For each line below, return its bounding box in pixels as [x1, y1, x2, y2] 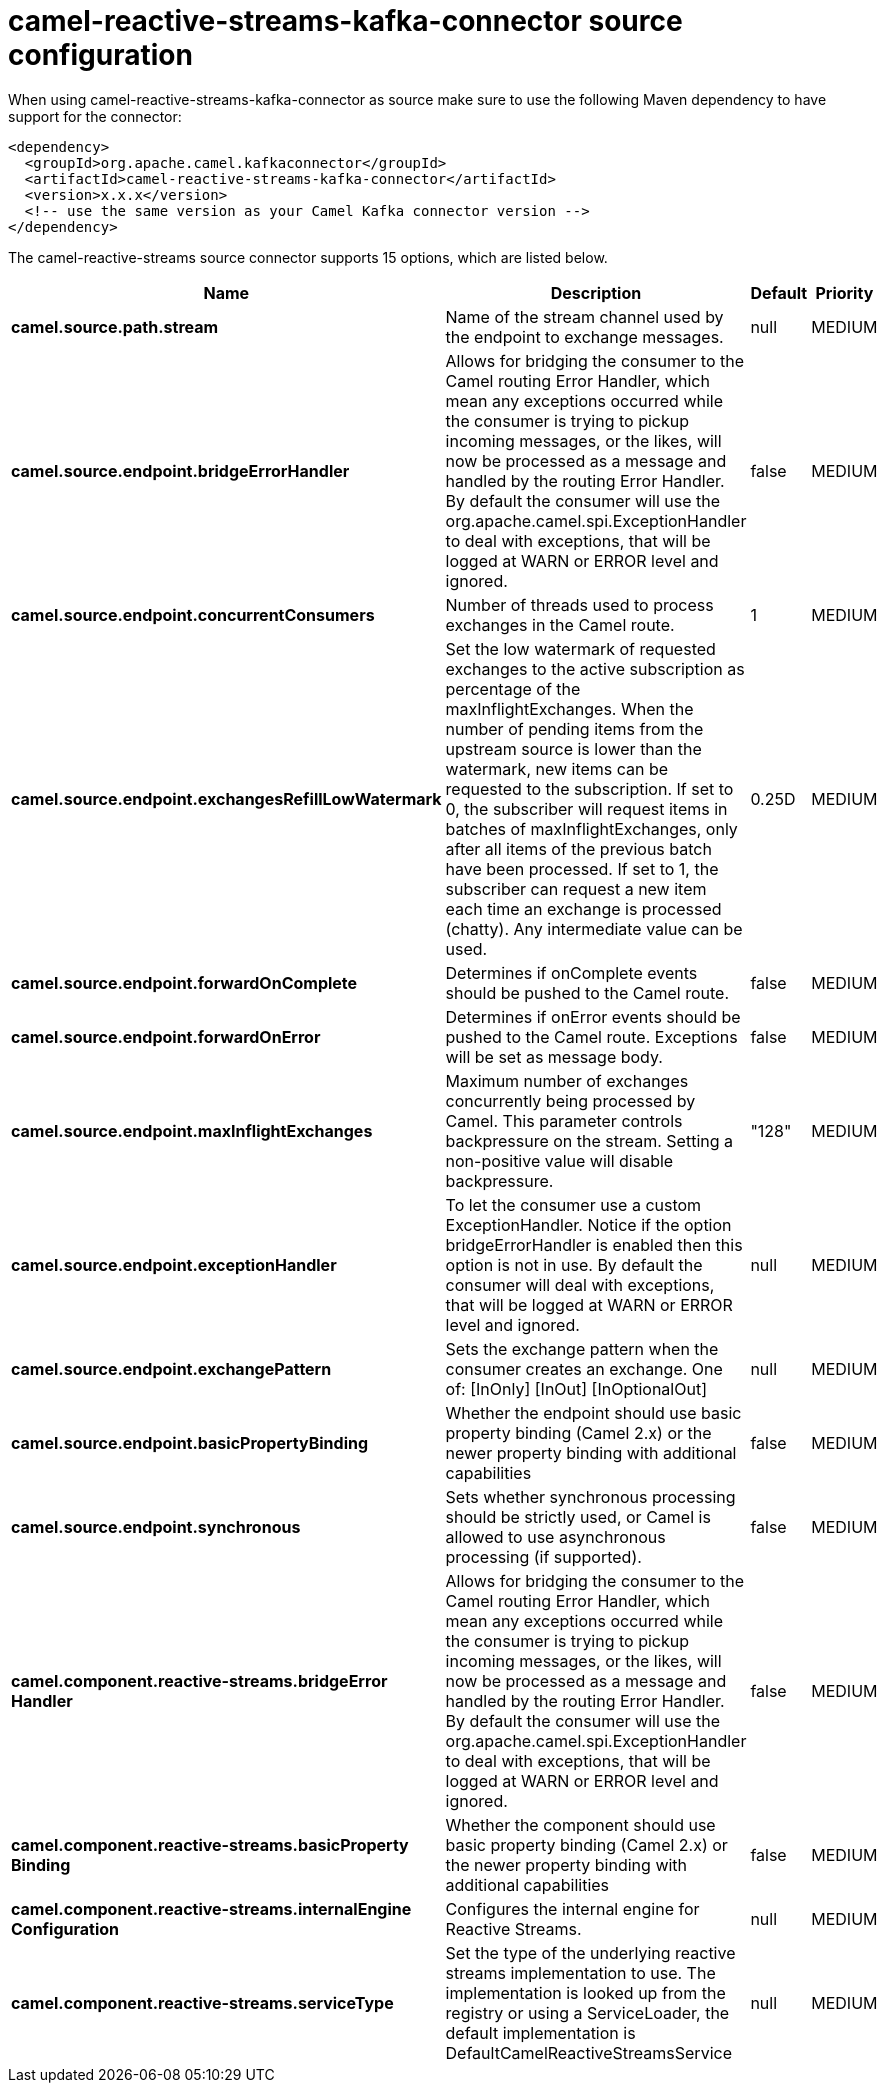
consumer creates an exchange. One [445, 1358, 723, 1379]
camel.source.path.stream [11, 316, 219, 337]
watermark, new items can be [445, 758, 669, 779]
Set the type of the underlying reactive [445, 1942, 736, 1963]
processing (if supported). [445, 1546, 642, 1567]
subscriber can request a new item [445, 878, 707, 899]
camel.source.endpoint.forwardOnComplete [11, 972, 358, 993]
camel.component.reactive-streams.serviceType [11, 1992, 394, 2013]
